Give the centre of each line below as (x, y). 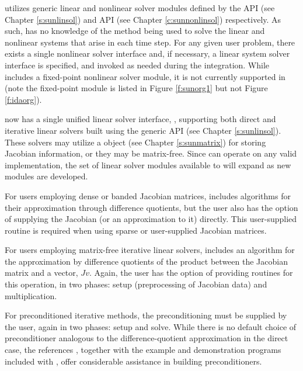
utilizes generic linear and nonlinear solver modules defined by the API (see (140, 8)
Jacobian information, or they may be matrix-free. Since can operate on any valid (151, 153)
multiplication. (31, 295)
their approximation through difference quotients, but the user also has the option (151, 207)
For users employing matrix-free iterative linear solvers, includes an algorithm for (150, 250)
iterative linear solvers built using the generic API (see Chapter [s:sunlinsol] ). (143, 130)
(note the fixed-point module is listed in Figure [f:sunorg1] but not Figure (136, 88)
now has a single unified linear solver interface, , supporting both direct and (140, 119)
